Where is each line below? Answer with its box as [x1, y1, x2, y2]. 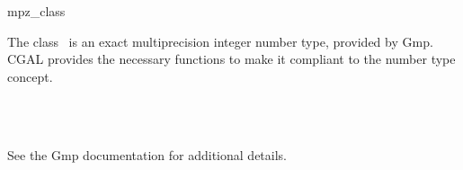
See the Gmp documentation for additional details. [7, 145, 287, 164]
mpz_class [7, 2, 66, 20]
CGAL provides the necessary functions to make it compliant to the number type [7, 49, 456, 68]
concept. [7, 67, 53, 85]
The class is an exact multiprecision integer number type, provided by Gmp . [7, 31, 433, 50]
